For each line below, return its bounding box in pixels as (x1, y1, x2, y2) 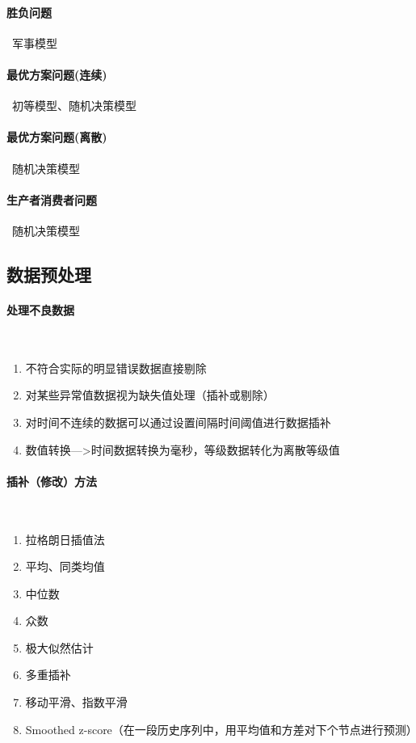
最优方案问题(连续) (6, 65, 107, 82)
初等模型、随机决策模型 (12, 97, 137, 114)
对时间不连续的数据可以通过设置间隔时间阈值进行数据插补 (25, 413, 331, 430)
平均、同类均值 (25, 558, 105, 575)
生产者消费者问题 (6, 191, 97, 208)
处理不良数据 (6, 301, 74, 318)
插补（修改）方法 (6, 472, 97, 489)
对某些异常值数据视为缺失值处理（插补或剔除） (25, 386, 275, 403)
